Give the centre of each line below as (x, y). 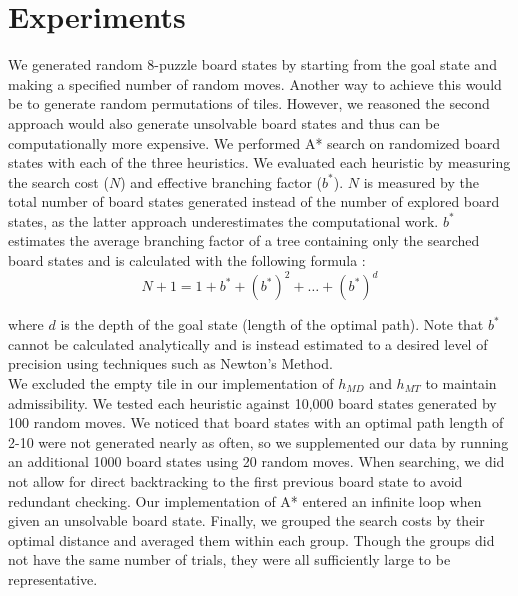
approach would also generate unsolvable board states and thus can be (224, 122)
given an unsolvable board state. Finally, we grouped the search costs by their (246, 520)
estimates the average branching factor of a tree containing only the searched (244, 240)
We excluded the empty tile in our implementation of (171, 382)
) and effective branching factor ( (221, 181)
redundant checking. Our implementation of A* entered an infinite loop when (245, 500)
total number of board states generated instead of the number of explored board (254, 201)
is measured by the (421, 181)
